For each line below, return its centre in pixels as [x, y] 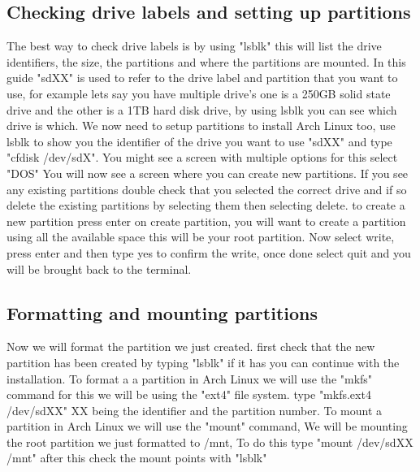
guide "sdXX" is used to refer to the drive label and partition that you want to [202, 78]
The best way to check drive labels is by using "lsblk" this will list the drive [194, 46]
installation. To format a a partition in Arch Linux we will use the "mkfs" [190, 378]
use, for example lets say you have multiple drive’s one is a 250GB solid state [199, 93]
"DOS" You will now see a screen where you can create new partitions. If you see [208, 173]
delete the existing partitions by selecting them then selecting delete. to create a [206, 205]
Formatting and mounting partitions [162, 312]
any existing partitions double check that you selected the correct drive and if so [207, 189]
